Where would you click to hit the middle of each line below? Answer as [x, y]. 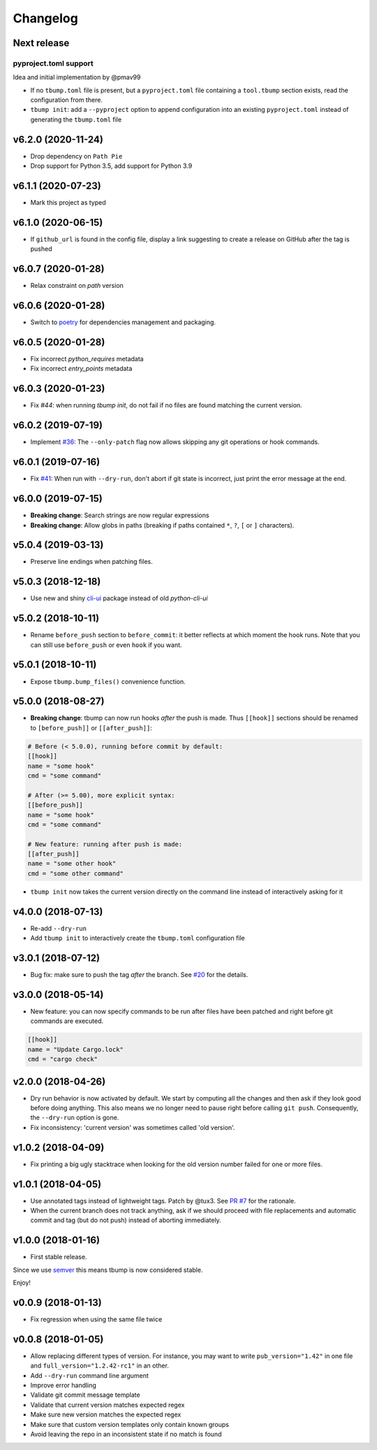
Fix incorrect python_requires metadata [87, 359]
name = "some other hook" [72, 864]
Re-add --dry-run [59, 928]
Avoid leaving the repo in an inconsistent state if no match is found [126, 1434]
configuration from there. [66, 100]
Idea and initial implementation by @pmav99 [77, 78]
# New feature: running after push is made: [105, 844]
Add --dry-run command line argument [90, 1375]
